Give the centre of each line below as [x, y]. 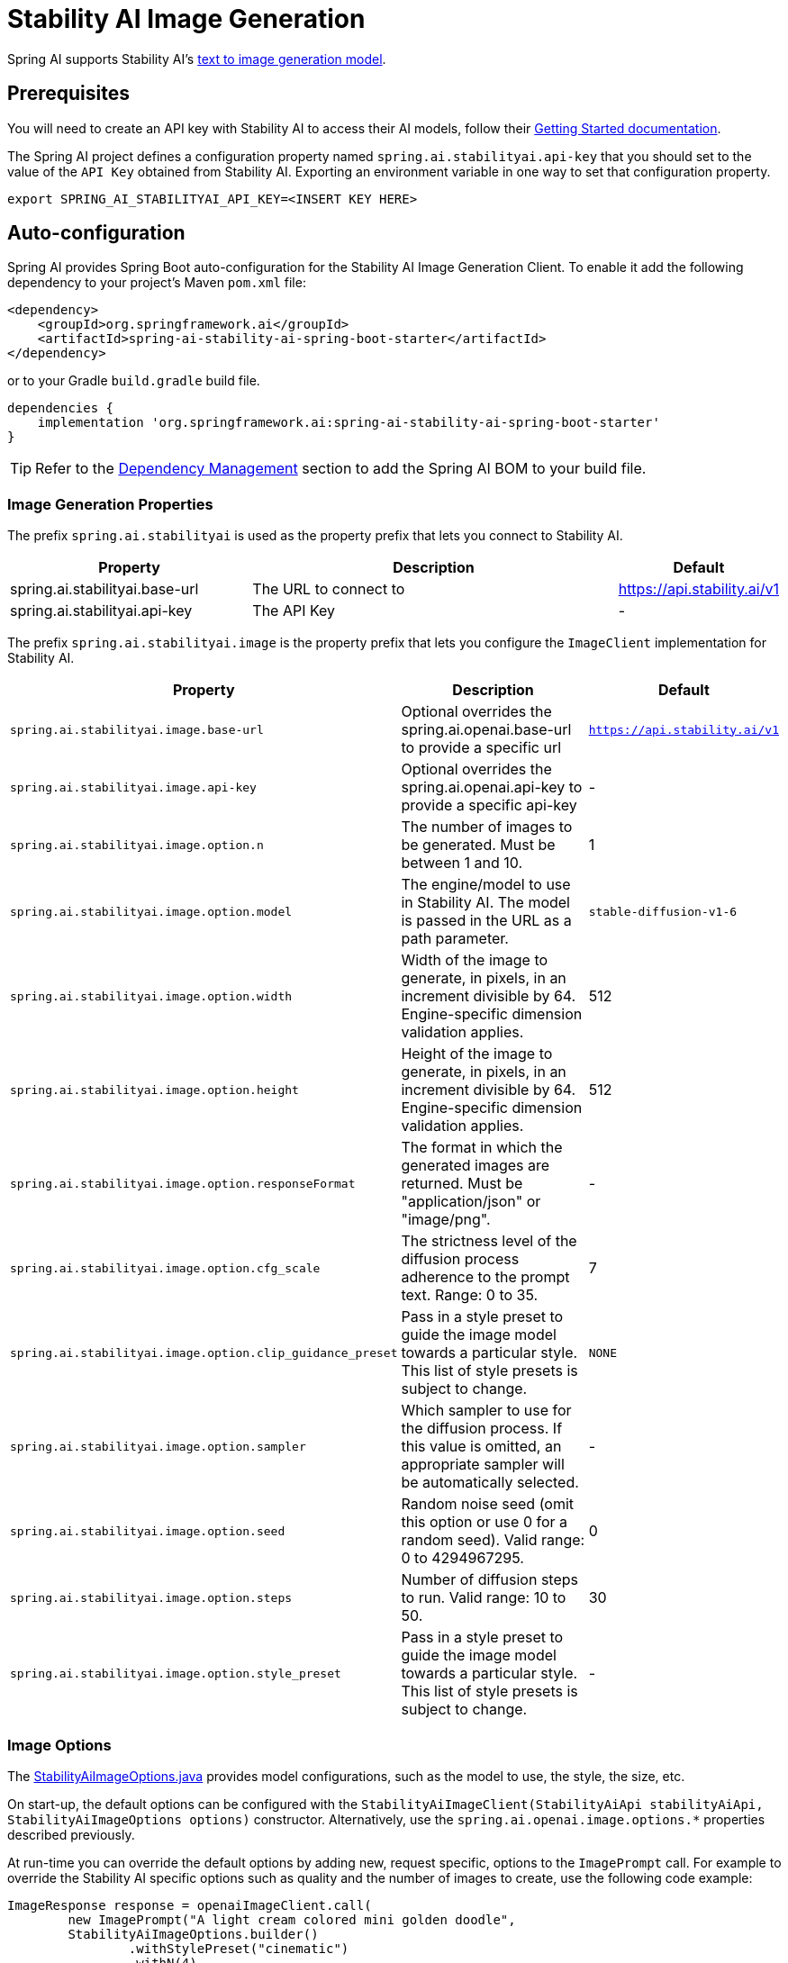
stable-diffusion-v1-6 [663, 911]
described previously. [71, 1834]
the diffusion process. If [482, 1429]
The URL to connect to [329, 589]
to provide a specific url [481, 748]
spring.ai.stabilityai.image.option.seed [148, 1531]
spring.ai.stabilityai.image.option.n [137, 845]
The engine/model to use [486, 885]
